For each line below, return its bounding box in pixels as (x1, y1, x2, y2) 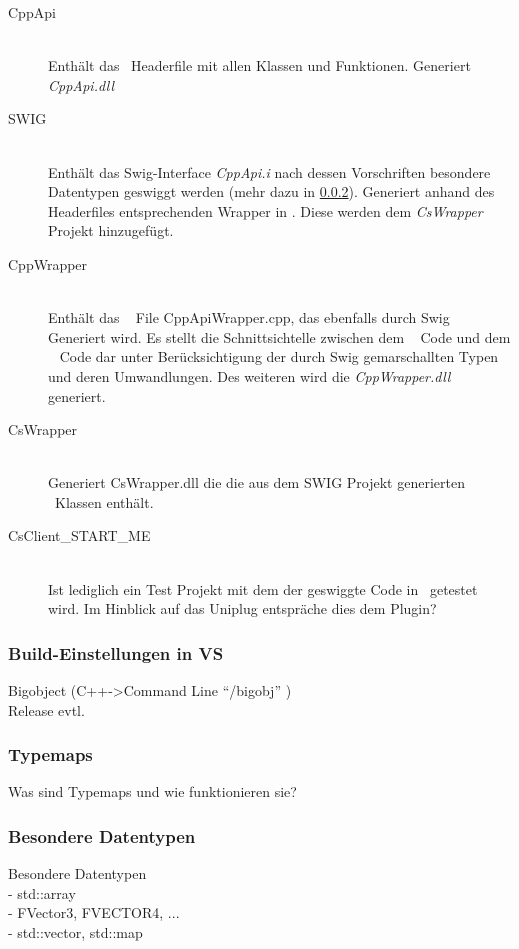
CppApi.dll (48, 74, 115, 95)
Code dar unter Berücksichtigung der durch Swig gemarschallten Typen (59, 346, 499, 367)
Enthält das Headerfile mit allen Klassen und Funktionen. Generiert (48, 55, 471, 76)
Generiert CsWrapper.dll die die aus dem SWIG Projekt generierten (48, 472, 465, 493)
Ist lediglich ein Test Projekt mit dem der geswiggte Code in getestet (48, 578, 478, 599)
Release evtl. (8, 699, 85, 720)
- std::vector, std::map (8, 922, 143, 943)
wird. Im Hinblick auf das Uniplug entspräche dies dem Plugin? (48, 598, 437, 619)
